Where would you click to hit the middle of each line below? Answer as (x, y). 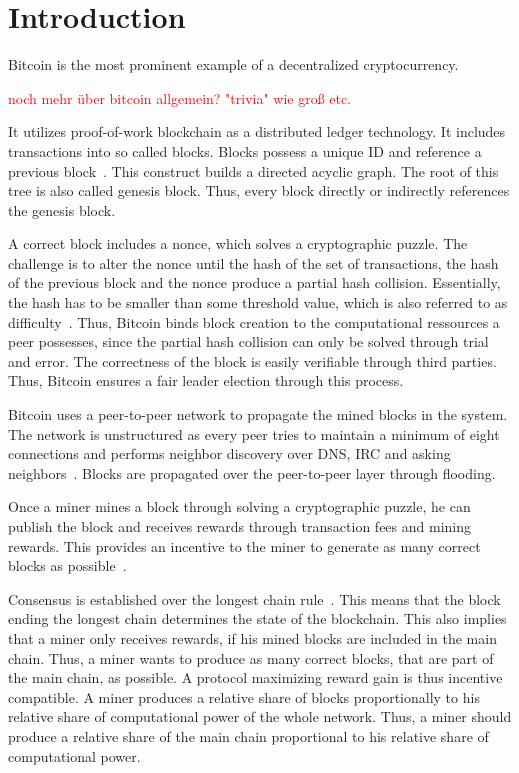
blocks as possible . (67, 565)
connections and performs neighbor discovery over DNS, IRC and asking (229, 453)
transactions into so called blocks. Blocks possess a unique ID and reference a (245, 150)
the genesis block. (62, 209)
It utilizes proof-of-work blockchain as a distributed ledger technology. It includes (257, 131)
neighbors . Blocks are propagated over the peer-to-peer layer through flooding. (252, 472)
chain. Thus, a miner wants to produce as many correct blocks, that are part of (251, 657)
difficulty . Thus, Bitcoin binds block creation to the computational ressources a (254, 321)
